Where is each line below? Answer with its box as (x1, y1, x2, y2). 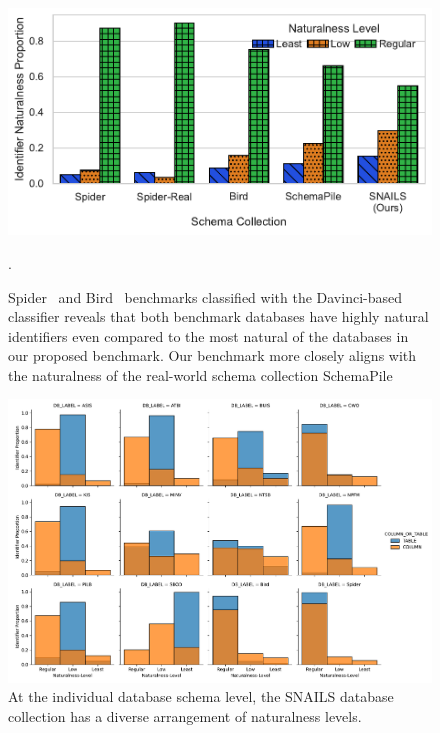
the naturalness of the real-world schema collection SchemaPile (8, 364, 393, 385)
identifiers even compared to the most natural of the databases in (8, 325, 409, 346)
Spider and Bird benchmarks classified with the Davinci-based (8, 286, 403, 307)
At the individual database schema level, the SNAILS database (8, 686, 394, 707)
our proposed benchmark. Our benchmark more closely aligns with (8, 345, 417, 366)
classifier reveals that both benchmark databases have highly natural (8, 306, 429, 327)
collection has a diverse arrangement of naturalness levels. (8, 705, 362, 726)
